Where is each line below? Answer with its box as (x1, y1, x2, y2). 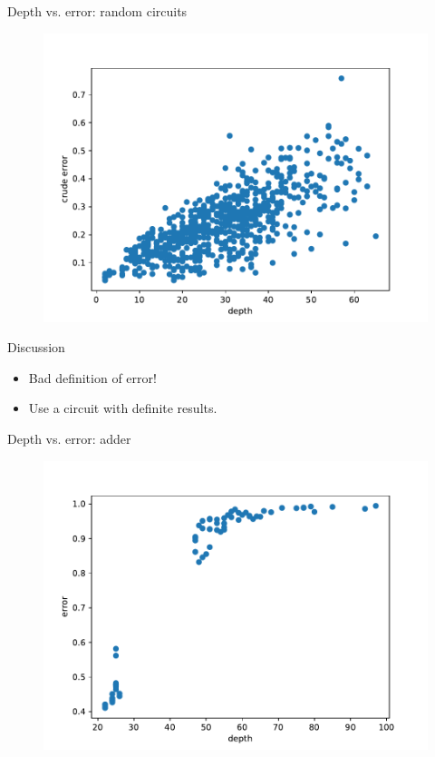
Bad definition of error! (28, 368, 157, 387)
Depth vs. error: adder (7, 428, 131, 447)
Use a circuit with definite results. (28, 398, 217, 418)
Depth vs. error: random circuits (7, 2, 188, 20)
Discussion (7, 338, 65, 357)
